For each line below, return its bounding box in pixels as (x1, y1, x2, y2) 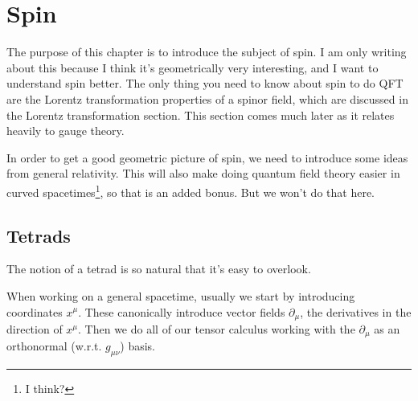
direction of (6, 320, 63, 337)
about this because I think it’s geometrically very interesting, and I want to (6, 59, 379, 76)
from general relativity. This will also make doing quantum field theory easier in (6, 165, 400, 182)
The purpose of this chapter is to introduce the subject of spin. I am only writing (6, 43, 407, 60)
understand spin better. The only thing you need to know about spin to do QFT (6, 75, 404, 92)
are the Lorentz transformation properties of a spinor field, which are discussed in (6, 90, 408, 107)
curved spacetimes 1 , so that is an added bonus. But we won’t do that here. (6, 181, 375, 200)
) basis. (120, 338, 155, 354)
